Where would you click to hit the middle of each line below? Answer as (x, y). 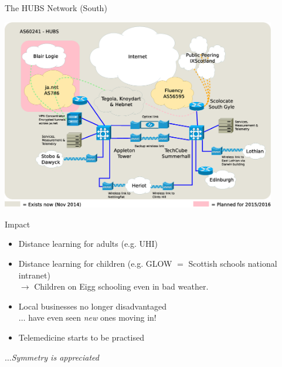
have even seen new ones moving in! (92, 317)
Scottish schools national (233, 264)
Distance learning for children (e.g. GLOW (95, 264)
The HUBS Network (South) (56, 8)
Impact (18, 224)
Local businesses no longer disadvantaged (93, 306)
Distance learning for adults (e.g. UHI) (88, 244)
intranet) (34, 275)
